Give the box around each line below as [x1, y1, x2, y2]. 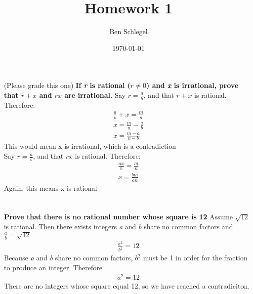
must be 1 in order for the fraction [143, 252, 248, 263]
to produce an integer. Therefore [4, 262, 102, 272]
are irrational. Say [64, 89, 126, 100]
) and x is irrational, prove [146, 80, 239, 90]
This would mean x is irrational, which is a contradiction [4, 141, 176, 151]
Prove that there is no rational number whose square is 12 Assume [4, 211, 233, 222]
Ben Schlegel [109, 26, 148, 37]
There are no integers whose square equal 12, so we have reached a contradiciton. [4, 281, 250, 291]
